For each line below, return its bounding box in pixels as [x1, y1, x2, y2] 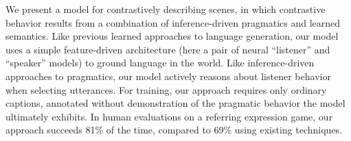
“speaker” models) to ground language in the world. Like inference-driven [5, 55, 315, 70]
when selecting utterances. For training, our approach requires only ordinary [5, 82, 327, 97]
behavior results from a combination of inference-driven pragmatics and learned [5, 15, 341, 29]
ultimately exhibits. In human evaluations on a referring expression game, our [5, 109, 333, 123]
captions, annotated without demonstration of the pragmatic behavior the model [5, 96, 346, 110]
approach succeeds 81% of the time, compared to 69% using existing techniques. [5, 123, 343, 137]
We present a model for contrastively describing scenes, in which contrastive [5, 2, 326, 16]
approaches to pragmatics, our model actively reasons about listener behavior [5, 68, 331, 83]
